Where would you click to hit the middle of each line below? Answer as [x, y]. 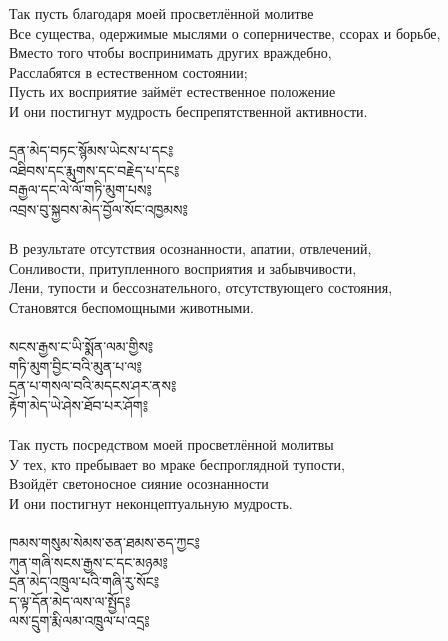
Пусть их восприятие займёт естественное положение [172, 91]
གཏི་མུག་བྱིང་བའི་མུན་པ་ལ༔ [75, 365]
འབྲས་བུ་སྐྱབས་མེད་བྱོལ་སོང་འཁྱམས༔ [98, 208]
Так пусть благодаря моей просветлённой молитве [161, 13]
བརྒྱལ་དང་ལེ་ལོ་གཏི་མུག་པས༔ [80, 189]
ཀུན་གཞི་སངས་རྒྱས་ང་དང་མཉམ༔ [88, 561]
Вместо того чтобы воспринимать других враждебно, [170, 52]
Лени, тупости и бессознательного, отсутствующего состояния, [201, 287]
